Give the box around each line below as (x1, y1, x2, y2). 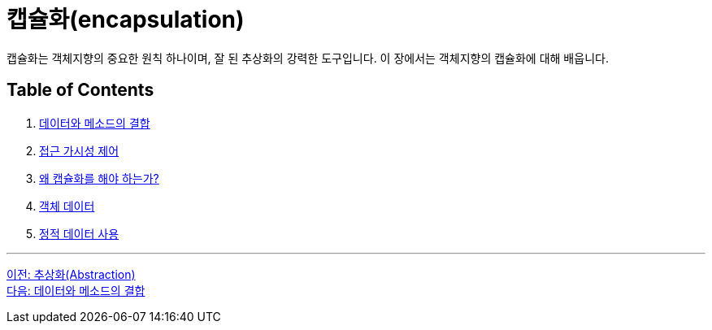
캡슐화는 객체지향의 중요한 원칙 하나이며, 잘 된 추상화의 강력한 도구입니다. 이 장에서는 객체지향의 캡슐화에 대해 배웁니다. (7, 50, 609, 65)
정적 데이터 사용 (39, 226, 119, 241)
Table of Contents (7, 80, 154, 101)
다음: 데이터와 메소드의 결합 (7, 283, 145, 297)
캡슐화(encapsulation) (7, 6, 245, 33)
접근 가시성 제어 (39, 143, 119, 158)
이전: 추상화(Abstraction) (7, 267, 136, 281)
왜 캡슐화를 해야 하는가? (39, 171, 159, 185)
